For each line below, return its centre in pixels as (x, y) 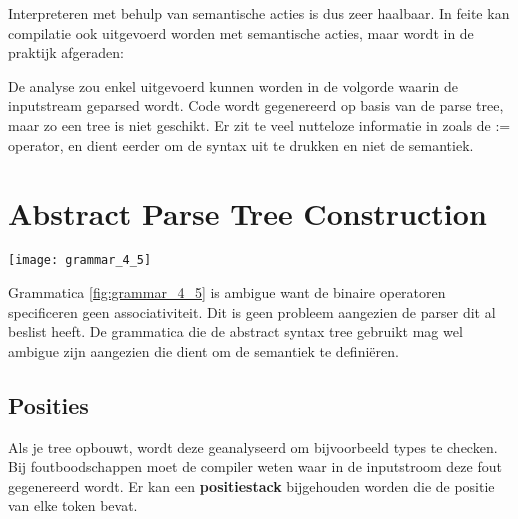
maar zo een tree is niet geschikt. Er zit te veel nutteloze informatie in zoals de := (259, 124)
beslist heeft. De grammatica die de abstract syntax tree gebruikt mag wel (235, 331)
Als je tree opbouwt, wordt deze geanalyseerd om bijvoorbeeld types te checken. (253, 446)
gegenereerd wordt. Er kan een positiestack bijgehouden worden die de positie (251, 485)
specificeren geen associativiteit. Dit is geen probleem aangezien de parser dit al (252, 311)
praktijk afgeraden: (66, 52)
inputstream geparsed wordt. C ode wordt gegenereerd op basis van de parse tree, (256, 105)
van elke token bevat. (73, 505)
